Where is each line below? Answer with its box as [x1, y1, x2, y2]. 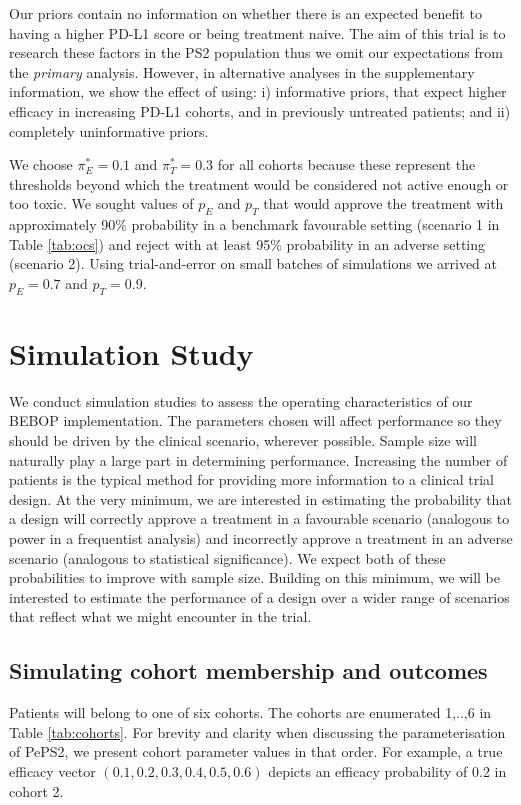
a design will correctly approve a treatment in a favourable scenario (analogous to [9, 508, 510, 529]
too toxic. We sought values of [9, 193, 194, 214]
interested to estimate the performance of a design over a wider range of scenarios [9, 586, 510, 607]
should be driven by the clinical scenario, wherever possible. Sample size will [9, 430, 477, 451]
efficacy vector [9, 760, 96, 781]
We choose [9, 154, 73, 175]
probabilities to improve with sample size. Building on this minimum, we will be [9, 567, 500, 588]
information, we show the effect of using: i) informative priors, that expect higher [9, 81, 507, 102]
